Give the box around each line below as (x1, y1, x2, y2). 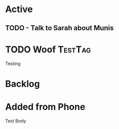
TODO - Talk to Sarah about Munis (5, 24, 114, 32)
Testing (5, 60, 21, 67)
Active (5, 4, 33, 15)
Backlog (5, 78, 40, 89)
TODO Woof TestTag (5, 44, 91, 55)
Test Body (5, 117, 27, 124)
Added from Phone (5, 101, 85, 112)
